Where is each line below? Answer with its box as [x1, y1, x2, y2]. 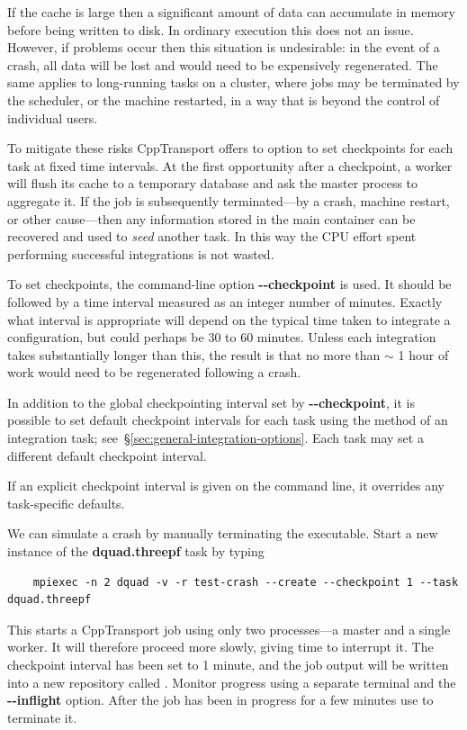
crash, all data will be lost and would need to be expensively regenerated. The [7, 55, 438, 74]
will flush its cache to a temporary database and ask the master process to [7, 174, 418, 193]
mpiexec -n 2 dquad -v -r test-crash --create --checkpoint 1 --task [32, 575, 459, 589]
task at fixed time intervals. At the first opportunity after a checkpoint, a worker [7, 156, 453, 175]
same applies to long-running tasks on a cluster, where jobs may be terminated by [7, 73, 460, 92]
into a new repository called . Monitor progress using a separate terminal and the [7, 672, 456, 691]
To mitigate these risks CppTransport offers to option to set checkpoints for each [7, 139, 454, 158]
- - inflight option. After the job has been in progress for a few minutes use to [7, 690, 434, 709]
